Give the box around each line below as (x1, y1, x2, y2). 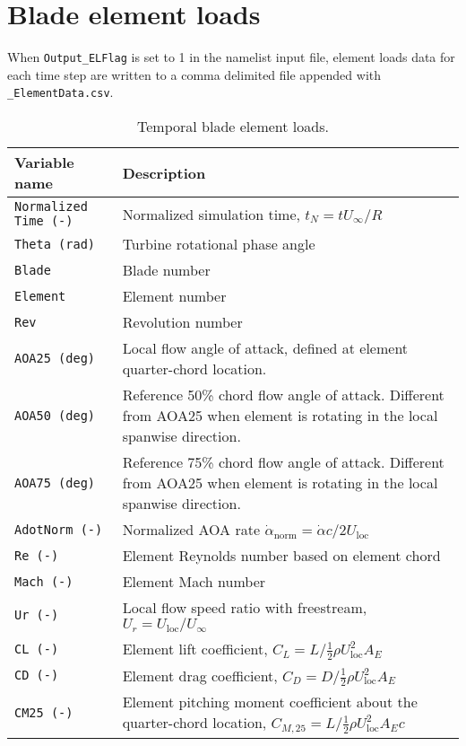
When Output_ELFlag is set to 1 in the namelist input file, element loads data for (7, 48, 455, 66)
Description (122, 162, 206, 183)
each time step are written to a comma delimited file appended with (7, 65, 382, 83)
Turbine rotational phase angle (122, 233, 315, 255)
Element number (122, 285, 227, 307)
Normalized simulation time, (122, 203, 300, 224)
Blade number (122, 259, 211, 281)
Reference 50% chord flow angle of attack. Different (122, 384, 444, 406)
